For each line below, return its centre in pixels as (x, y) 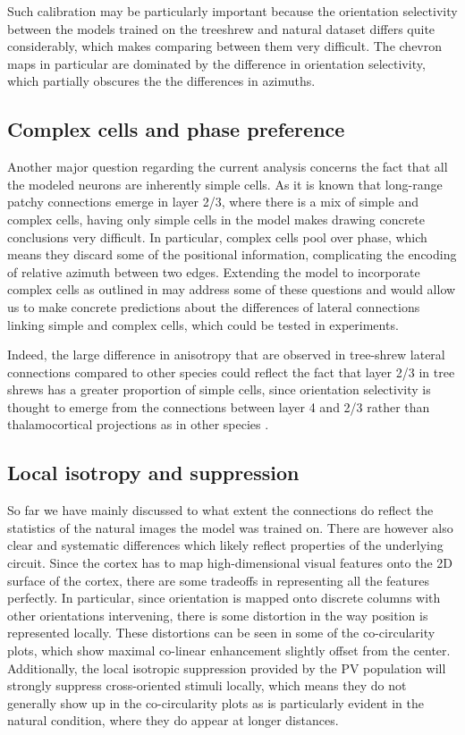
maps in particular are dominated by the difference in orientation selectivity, (216, 63)
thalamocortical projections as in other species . (138, 424)
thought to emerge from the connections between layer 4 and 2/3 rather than (219, 406)
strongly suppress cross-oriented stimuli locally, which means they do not (207, 685)
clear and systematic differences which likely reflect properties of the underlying (225, 545)
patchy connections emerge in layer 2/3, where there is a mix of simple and (213, 202)
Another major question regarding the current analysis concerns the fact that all (228, 167)
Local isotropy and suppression (153, 473)
